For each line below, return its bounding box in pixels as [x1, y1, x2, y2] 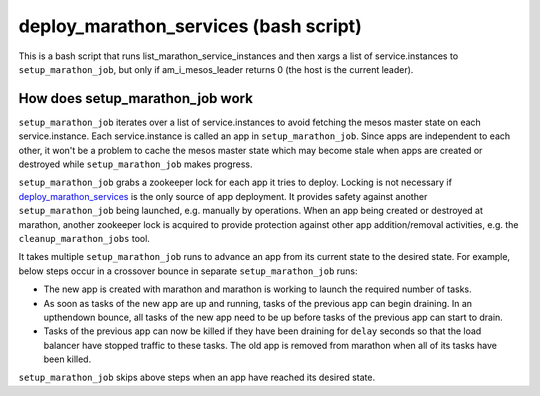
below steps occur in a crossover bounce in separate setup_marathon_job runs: [18, 265, 359, 277]
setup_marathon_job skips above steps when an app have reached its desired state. [18, 371, 375, 384]
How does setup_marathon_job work [18, 90, 254, 107]
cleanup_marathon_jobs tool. [18, 232, 150, 244]
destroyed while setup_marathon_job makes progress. [18, 158, 253, 170]
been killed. [43, 353, 92, 365]
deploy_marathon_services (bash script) [18, 15, 362, 37]
